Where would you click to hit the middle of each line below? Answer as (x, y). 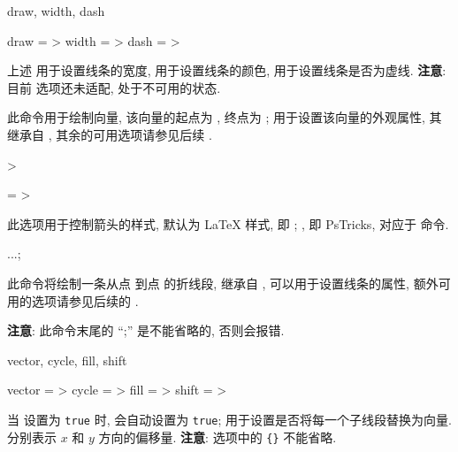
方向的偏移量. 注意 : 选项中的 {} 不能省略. (218, 437)
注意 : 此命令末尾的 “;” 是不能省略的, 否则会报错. (146, 330)
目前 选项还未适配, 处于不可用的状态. (114, 87)
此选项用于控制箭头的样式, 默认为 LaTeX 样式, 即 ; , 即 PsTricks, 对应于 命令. (228, 223)
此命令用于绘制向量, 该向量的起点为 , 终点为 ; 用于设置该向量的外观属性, (216, 117)
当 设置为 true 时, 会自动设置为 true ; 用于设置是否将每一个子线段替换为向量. (229, 419)
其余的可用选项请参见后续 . (134, 134)
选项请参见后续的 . (85, 300)
